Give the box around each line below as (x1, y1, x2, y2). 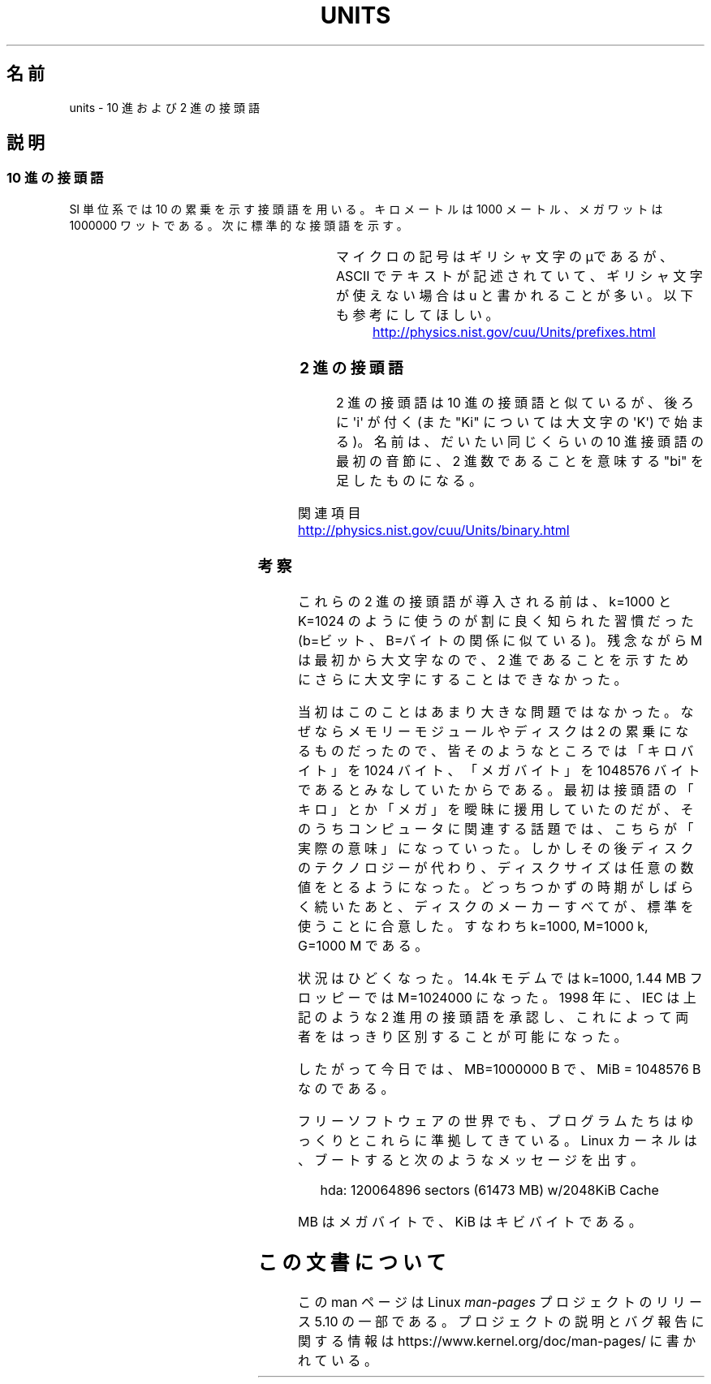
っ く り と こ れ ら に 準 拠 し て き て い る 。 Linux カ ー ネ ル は (298, 1132, 697, 1149)
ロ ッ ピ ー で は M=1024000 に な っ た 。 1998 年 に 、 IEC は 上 (298, 989, 696, 1006)
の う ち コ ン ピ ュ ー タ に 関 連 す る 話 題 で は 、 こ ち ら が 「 (298, 820, 694, 837)
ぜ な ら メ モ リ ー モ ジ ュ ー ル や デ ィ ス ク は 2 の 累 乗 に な (298, 722, 689, 739)
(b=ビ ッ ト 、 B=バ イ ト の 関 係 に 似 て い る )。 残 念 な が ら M (298, 632, 703, 649)
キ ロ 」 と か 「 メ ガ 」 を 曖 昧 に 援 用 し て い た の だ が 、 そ (298, 800, 694, 817)
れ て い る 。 (298, 1352, 378, 1369)
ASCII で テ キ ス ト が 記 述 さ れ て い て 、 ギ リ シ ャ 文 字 (336, 267, 703, 284)
